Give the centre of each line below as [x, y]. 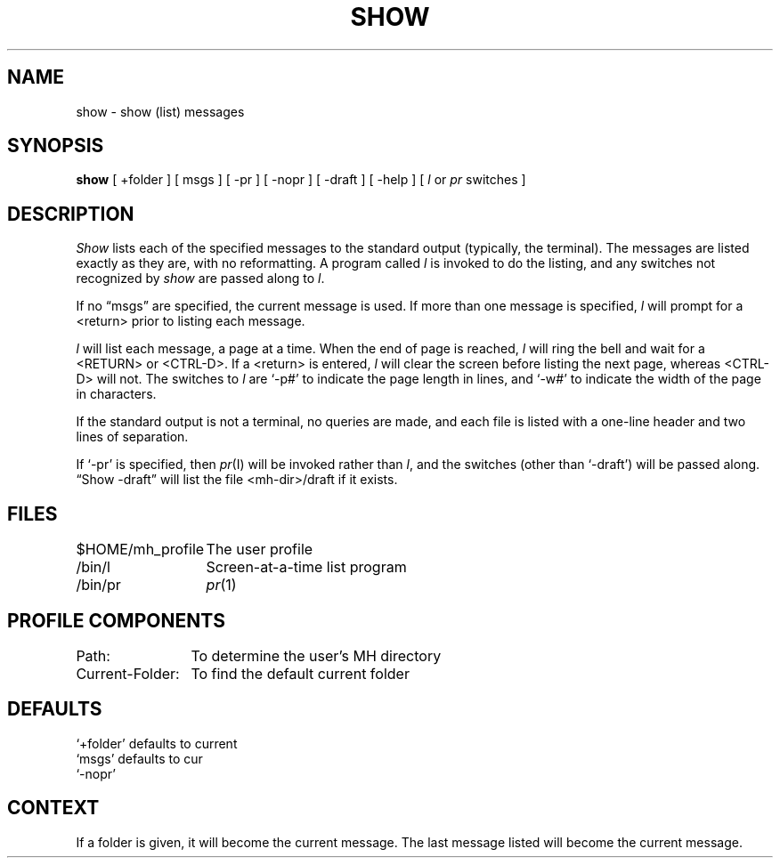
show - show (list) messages [160, 111]
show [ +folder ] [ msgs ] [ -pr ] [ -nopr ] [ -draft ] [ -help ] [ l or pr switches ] [301, 180]
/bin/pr [98, 585]
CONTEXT [53, 808]
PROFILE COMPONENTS [116, 620]
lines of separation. [132, 437]
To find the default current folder [300, 673]
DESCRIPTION [71, 214]
